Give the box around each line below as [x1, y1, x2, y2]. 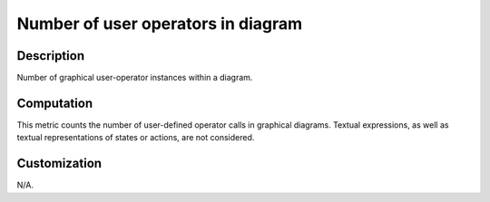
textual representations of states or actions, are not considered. [16, 132, 255, 143]
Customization [16, 156, 103, 171]
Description [16, 48, 85, 63]
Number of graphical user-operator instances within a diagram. [16, 72, 253, 83]
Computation [16, 95, 93, 111]
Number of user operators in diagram [16, 14, 303, 34]
